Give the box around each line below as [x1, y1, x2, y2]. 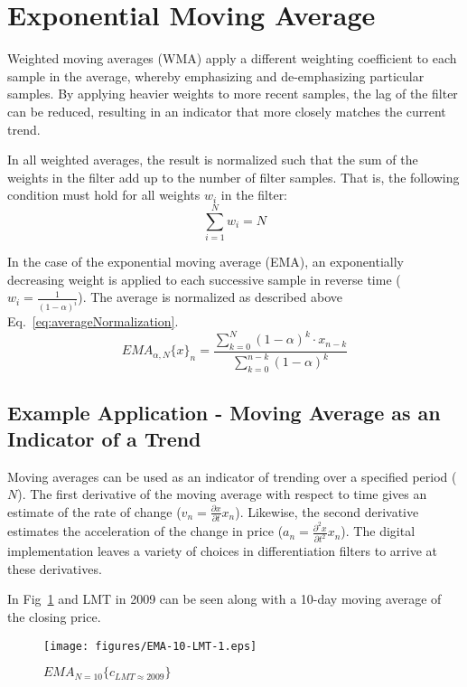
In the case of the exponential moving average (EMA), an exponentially [7, 252, 404, 270]
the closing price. [7, 607, 101, 626]
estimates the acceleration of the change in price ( [7, 522, 284, 541]
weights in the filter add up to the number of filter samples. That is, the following [7, 167, 460, 186]
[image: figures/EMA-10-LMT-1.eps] [43, 639, 257, 653]
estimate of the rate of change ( [7, 502, 182, 521]
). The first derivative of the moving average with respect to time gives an [17, 485, 427, 503]
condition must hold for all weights [7, 185, 201, 204]
